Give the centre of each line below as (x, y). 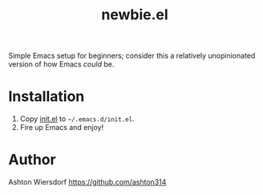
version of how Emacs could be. (61, 64)
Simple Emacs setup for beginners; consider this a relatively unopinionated (132, 56)
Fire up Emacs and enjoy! (62, 128)
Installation (47, 97)
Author (32, 160)
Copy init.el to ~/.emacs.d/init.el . (77, 119)
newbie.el (135, 15)
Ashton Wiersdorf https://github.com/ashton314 (87, 182)
